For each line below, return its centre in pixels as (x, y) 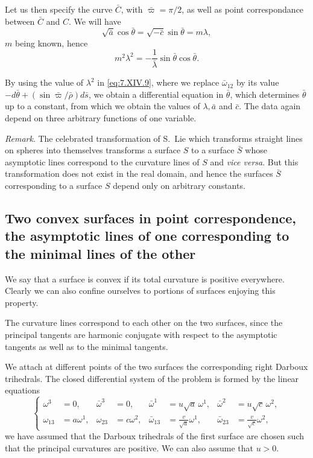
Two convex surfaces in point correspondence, (151, 218)
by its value (258, 82)
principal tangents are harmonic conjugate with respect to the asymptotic (141, 334)
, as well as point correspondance (243, 9)
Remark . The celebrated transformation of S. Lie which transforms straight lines (154, 138)
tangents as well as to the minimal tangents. (87, 346)
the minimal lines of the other (100, 253)
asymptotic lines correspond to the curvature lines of (102, 161)
